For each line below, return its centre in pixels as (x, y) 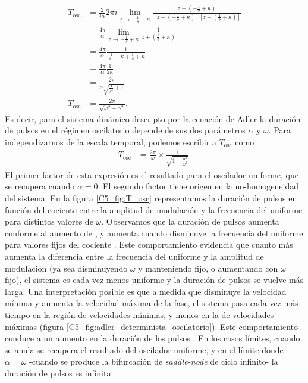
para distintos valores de (49, 221)
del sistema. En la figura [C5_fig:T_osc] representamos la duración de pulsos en (151, 197)
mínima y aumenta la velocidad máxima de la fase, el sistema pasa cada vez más (152, 303)
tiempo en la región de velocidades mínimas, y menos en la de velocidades (139, 314)
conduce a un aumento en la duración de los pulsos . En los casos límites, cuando (153, 338)
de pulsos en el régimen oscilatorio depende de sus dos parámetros (125, 130)
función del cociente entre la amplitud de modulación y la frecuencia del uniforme (154, 209)
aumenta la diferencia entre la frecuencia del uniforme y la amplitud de (134, 256)
